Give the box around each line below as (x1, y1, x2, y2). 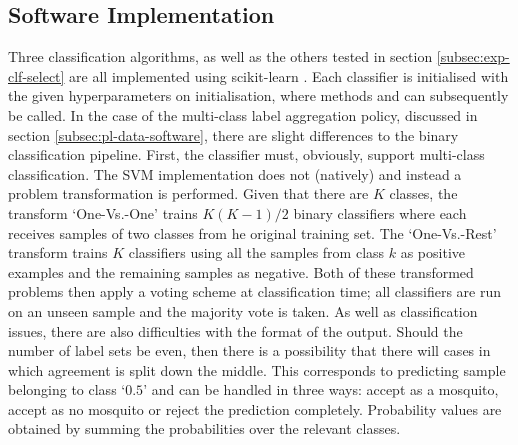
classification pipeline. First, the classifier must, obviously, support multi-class (8, 144, 485, 165)
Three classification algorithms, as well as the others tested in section (8, 46, 433, 67)
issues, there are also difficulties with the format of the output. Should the (8, 320, 463, 341)
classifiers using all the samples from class (128, 242, 385, 263)
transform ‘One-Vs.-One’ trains (8, 202, 198, 223)
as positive (400, 242, 465, 263)
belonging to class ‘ (8, 379, 126, 400)
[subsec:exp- (436, 46, 510, 67)
